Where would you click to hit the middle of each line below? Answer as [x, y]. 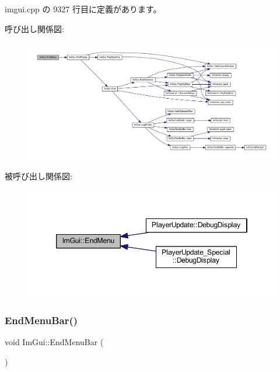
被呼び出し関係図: [38, 175]
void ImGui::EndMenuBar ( [54, 342]
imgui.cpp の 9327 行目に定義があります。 [83, 9]
